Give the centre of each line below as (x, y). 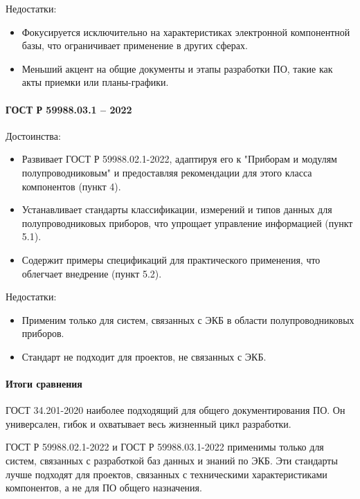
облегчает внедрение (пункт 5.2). (92, 273)
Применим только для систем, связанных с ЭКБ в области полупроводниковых (188, 319)
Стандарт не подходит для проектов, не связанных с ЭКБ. (144, 356)
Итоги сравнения (44, 384)
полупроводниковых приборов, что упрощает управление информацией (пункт (187, 223)
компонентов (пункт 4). (71, 186)
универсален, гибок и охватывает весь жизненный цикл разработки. (148, 423)
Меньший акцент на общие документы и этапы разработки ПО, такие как (177, 68)
